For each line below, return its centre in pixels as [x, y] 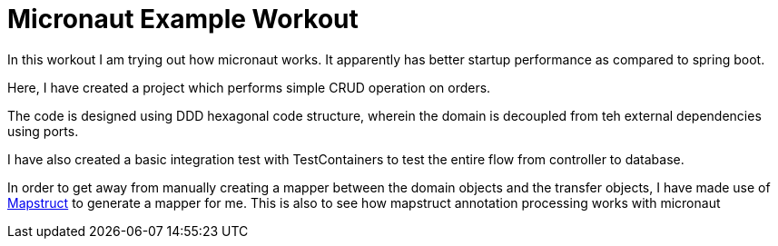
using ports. [43, 131]
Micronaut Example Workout [183, 19]
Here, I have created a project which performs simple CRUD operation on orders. [249, 87]
